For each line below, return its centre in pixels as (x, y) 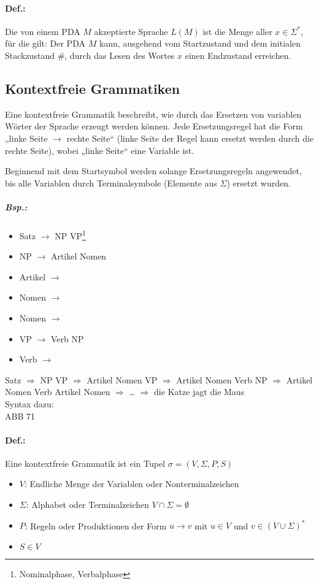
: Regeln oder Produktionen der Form (96, 525)
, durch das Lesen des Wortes (120, 55)
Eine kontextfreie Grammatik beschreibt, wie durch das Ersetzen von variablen (153, 114)
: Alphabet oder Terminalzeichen (88, 505)
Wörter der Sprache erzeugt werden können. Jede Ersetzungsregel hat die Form (154, 126)
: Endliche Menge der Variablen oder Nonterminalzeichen (132, 484)
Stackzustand (30, 55)
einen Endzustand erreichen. (238, 55)
